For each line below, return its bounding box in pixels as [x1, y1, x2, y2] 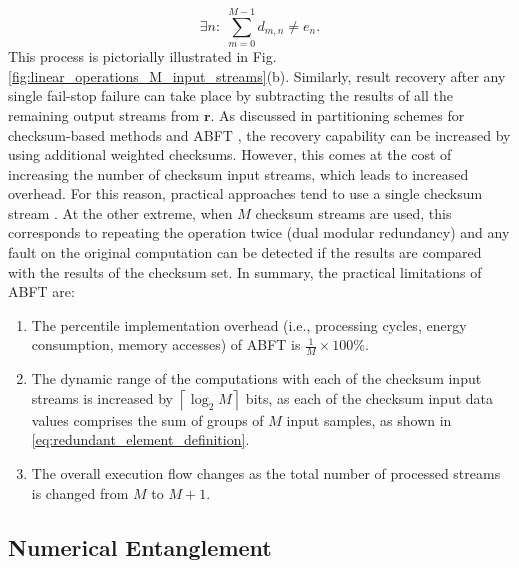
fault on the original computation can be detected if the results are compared [8, 242, 482, 263]
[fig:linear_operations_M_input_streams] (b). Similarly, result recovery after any [8, 65, 506, 86]
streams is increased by [31, 387, 173, 408]
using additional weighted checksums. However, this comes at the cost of [8, 144, 452, 165]
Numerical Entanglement [8, 531, 272, 562]
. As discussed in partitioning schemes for [210, 104, 465, 125]
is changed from [31, 482, 129, 503]
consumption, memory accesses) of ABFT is [31, 334, 301, 355]
